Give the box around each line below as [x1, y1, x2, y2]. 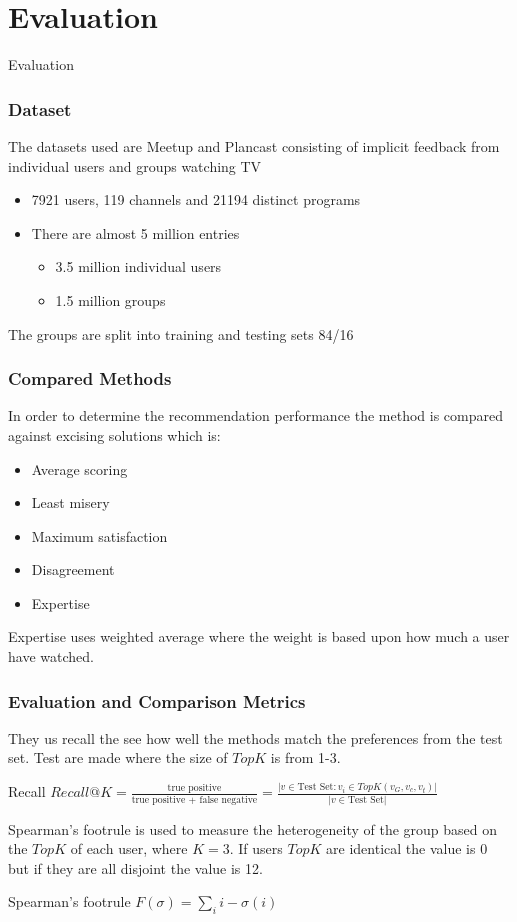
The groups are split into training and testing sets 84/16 [8, 323, 354, 344]
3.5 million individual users [55, 256, 222, 277]
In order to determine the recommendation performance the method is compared [8, 405, 503, 426]
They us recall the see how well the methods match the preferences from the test [8, 727, 503, 748]
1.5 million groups [55, 289, 166, 310]
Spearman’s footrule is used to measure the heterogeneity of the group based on [8, 818, 498, 839]
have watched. [8, 646, 94, 667]
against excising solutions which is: [8, 424, 221, 445]
